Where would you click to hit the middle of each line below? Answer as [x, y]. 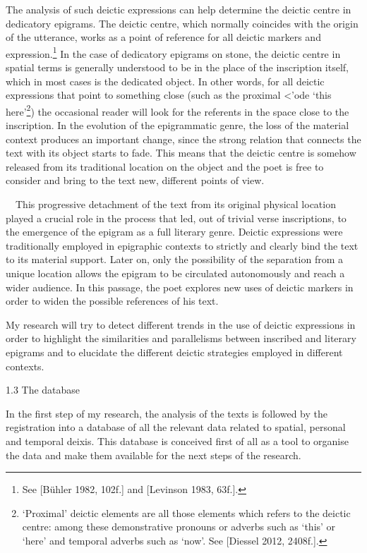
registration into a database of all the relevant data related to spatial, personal [176, 427]
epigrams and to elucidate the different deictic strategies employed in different [174, 352]
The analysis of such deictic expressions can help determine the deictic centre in [179, 9]
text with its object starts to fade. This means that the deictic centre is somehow [181, 153]
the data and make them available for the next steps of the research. [154, 455]
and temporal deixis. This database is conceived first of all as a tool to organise [177, 440]
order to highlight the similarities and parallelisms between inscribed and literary [181, 338]
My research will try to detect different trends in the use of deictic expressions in [181, 324]
